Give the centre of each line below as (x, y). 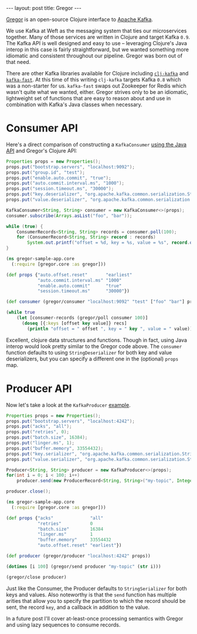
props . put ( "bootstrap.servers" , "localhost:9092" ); (70, 167)
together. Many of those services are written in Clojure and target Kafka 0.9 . (98, 37)
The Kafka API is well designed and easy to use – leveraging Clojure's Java (97, 43)
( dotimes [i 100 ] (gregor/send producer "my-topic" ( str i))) (84, 566)
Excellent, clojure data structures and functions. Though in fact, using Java (97, 340)
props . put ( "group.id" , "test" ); (45, 172)
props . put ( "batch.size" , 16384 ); (47, 438)
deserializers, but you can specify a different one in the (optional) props (92, 359)
